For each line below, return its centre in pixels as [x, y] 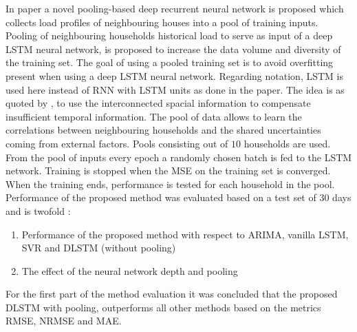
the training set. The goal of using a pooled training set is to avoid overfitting [170, 62]
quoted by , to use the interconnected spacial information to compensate [158, 103]
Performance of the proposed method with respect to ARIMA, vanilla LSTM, [185, 234]
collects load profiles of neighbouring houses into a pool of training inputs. [162, 22]
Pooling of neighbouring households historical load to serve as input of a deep [169, 35]
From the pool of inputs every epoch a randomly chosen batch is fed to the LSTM [179, 157]
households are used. [287, 143]
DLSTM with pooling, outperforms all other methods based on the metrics [163, 307]
